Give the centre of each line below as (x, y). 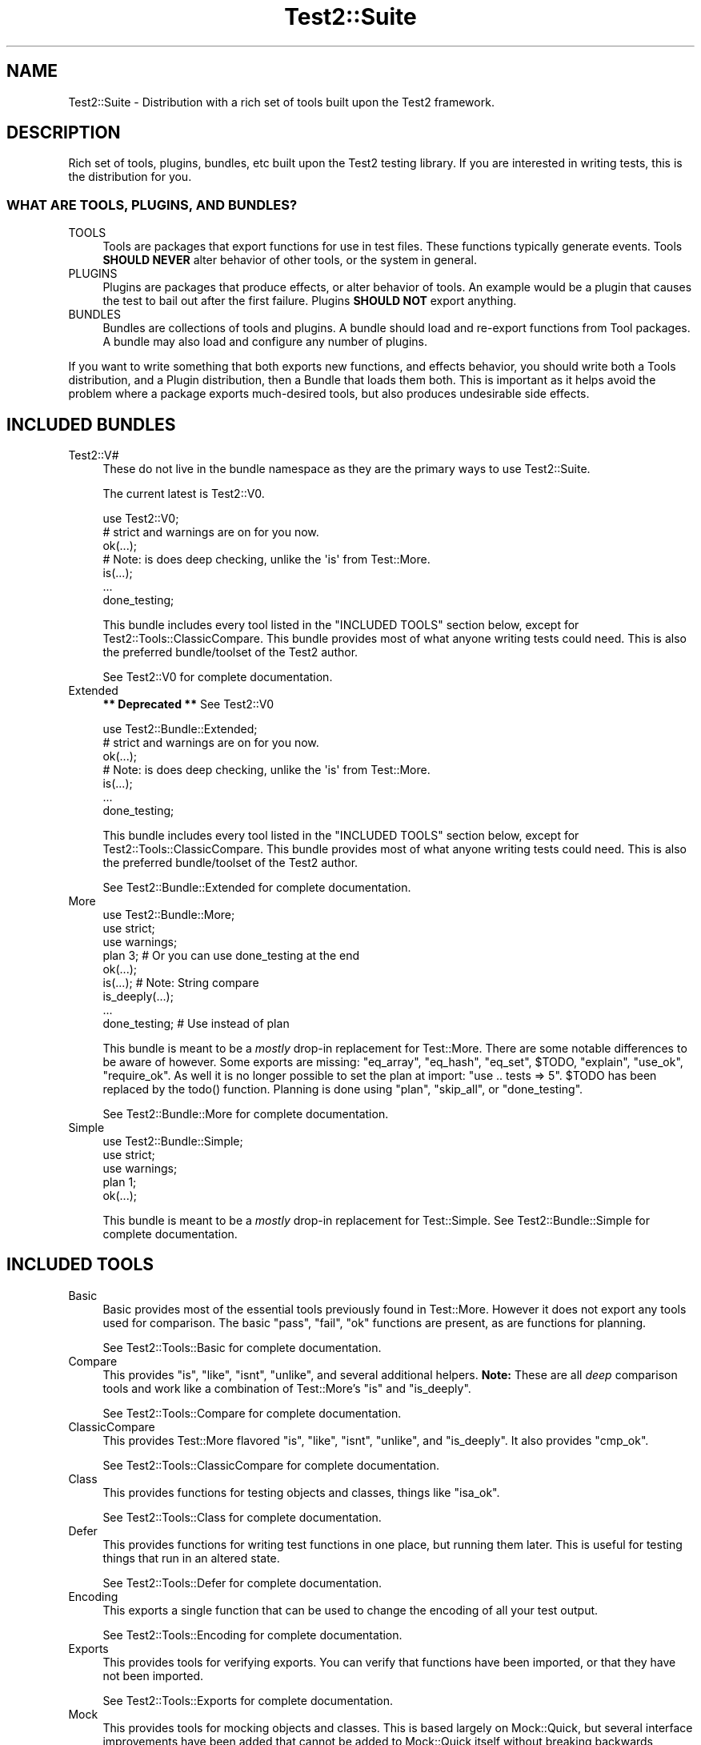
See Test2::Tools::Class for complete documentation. (242, 1517)
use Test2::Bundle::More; (169, 915)
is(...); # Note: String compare (181, 983)
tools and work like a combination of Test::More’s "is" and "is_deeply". (287, 1388)
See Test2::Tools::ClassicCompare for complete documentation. (271, 1465)
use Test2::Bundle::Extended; (180, 729)
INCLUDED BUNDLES (91, 424)
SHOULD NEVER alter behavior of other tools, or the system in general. (290, 260)
